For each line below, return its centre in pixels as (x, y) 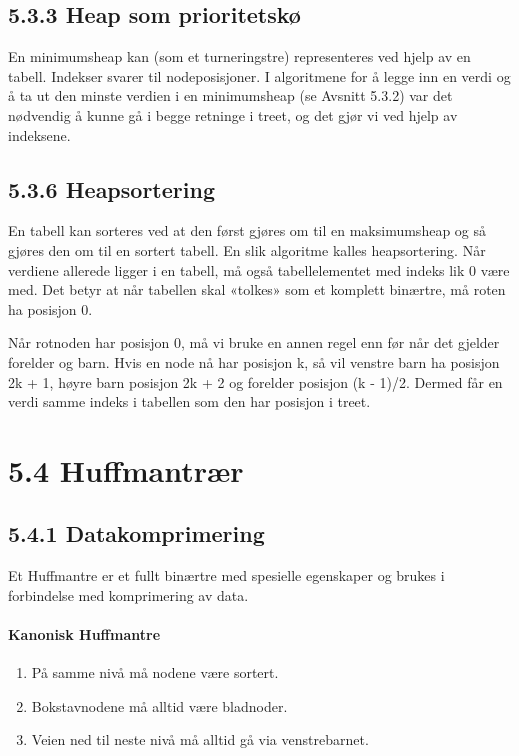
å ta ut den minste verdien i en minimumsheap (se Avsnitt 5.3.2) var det (230, 95)
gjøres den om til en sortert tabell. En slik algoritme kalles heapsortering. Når (247, 249)
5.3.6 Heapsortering (111, 188)
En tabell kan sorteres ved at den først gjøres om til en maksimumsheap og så (247, 230)
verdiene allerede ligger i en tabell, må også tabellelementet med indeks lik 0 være (259, 269)
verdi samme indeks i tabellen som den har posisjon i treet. (189, 401)
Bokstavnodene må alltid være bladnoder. (159, 705)
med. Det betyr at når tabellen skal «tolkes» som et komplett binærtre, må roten (257, 289)
